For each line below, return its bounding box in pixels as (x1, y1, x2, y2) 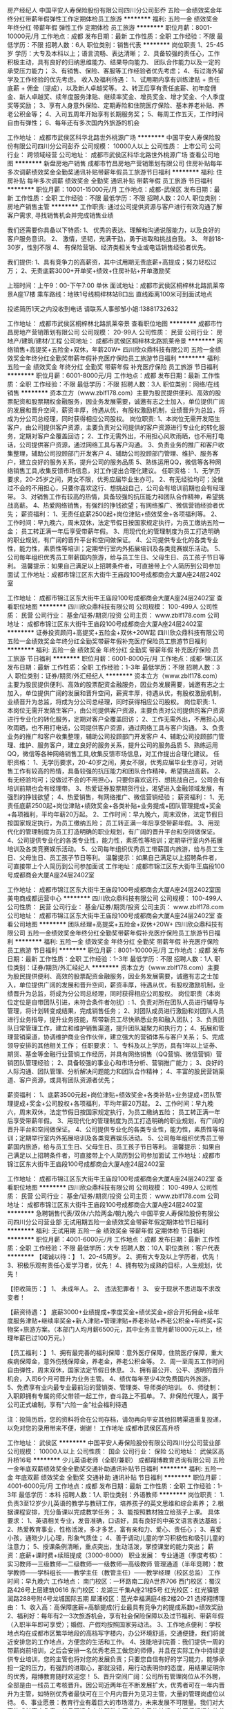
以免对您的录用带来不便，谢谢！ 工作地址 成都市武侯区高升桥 (7, 1424, 180, 1432)
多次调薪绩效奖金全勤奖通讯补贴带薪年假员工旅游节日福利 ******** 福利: (7, 168, 215, 176)
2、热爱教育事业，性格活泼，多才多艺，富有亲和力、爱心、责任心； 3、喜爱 (7, 1525, 222, 1533)
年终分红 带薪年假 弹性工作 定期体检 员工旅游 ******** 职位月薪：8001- (7, 24, 213, 31)
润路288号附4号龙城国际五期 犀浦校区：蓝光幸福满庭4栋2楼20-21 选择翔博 (7, 1595, 219, 1602)
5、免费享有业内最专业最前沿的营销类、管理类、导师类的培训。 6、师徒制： (7, 1384, 222, 1391)
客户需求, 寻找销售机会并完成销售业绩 (7, 211, 114, 220)
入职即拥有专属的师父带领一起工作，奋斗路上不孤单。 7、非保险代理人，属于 (7, 1392, 224, 1400)
